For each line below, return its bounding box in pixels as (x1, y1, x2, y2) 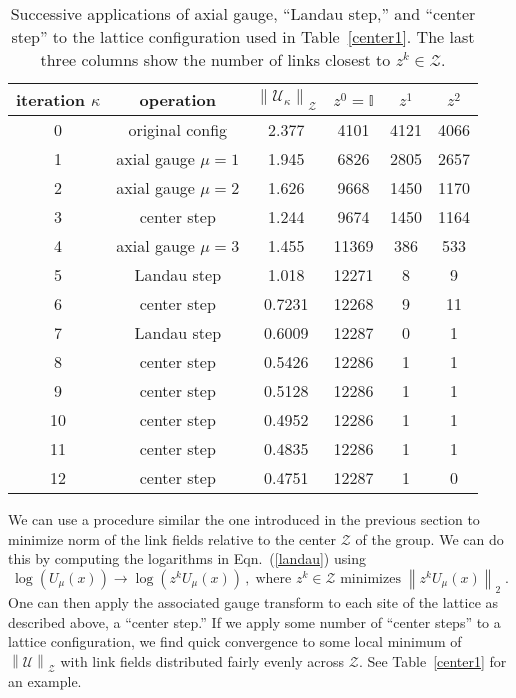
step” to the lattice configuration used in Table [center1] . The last (11, 25, 475, 48)
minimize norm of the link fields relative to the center (8, 528, 337, 549)
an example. (8, 670, 82, 691)
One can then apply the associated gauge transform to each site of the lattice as (8, 592, 499, 613)
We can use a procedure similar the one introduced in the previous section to (8, 509, 480, 529)
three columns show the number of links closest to (40, 48, 391, 71)
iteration (16, 88, 85, 111)
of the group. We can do (355, 528, 504, 549)
